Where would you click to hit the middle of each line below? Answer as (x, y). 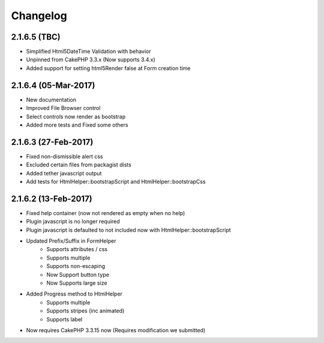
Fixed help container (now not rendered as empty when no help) (106, 213)
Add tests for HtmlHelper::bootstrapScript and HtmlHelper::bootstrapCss (116, 181)
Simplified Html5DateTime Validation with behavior (88, 52)
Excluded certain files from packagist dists (79, 165)
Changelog (39, 16)
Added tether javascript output (64, 173)
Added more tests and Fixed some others (77, 125)
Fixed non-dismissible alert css (64, 156)
